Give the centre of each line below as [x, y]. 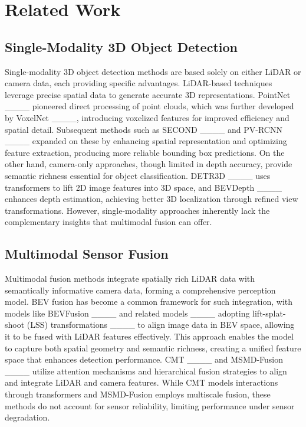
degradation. [27, 417]
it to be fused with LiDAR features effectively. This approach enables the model [149, 336]
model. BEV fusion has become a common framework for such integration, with [149, 301]
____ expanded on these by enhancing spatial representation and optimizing [146, 141]
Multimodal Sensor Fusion [87, 254]
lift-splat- [269, 313]
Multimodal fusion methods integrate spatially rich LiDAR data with [130, 278]
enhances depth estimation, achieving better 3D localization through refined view [152, 199]
